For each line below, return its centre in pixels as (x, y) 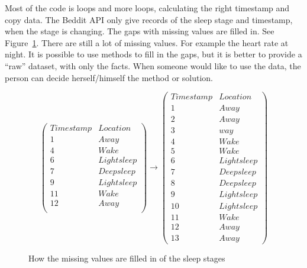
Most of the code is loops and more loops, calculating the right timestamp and (147, 8)
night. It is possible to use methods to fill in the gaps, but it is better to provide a (153, 54)
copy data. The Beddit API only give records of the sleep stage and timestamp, (149, 19)
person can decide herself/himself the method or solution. (109, 77)
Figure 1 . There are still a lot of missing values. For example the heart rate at (147, 42)
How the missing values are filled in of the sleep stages (127, 258)
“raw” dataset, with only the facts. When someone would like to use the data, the (153, 65)
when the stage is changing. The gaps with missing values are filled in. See (140, 31)
